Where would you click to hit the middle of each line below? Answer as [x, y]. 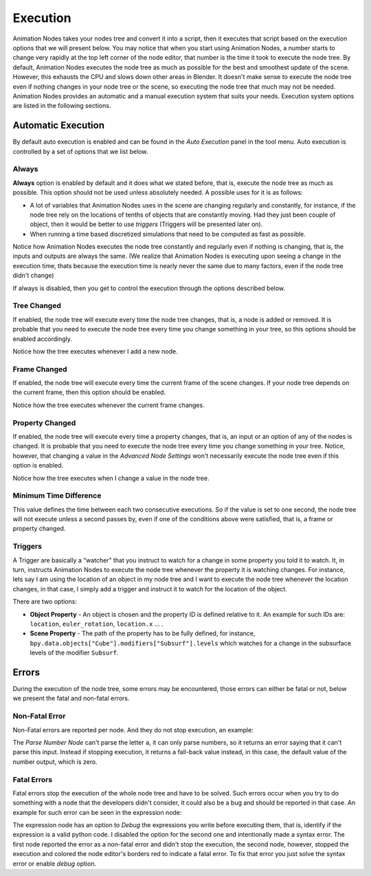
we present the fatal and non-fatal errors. [71, 699]
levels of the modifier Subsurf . [74, 653]
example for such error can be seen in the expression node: [97, 812]
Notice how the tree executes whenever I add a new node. [95, 351]
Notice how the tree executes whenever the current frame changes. [109, 405]
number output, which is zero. [55, 762]
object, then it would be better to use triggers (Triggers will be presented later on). [146, 224]
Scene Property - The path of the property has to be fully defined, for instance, [143, 633]
